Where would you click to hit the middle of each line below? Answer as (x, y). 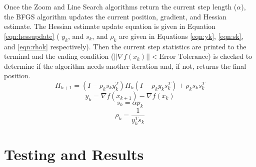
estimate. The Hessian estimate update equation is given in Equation (110, 26)
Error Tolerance (184, 57)
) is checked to (230, 56)
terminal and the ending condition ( (59, 56)
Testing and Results (74, 154)
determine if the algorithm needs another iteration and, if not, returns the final (125, 66)
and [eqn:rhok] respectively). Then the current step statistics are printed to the (125, 46)
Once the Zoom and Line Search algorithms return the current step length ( (120, 6)
